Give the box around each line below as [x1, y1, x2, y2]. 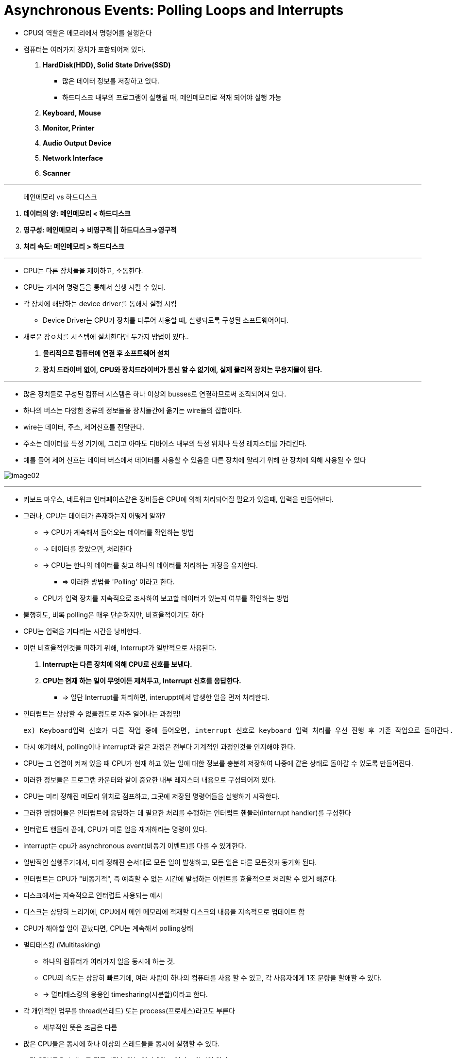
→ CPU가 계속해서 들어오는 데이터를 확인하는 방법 [43, 528, 194, 536]
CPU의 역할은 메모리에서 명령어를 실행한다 [23, 28, 152, 37]
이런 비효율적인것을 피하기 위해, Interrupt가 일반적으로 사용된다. [23, 643, 217, 652]
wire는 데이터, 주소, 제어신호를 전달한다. [23, 422, 145, 431]
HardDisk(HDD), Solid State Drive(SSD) [43, 60, 171, 69]
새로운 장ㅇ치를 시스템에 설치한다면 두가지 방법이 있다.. [23, 332, 189, 341]
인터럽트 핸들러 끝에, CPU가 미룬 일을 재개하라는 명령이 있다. [23, 825, 207, 833]
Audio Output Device [43, 138, 112, 147]
